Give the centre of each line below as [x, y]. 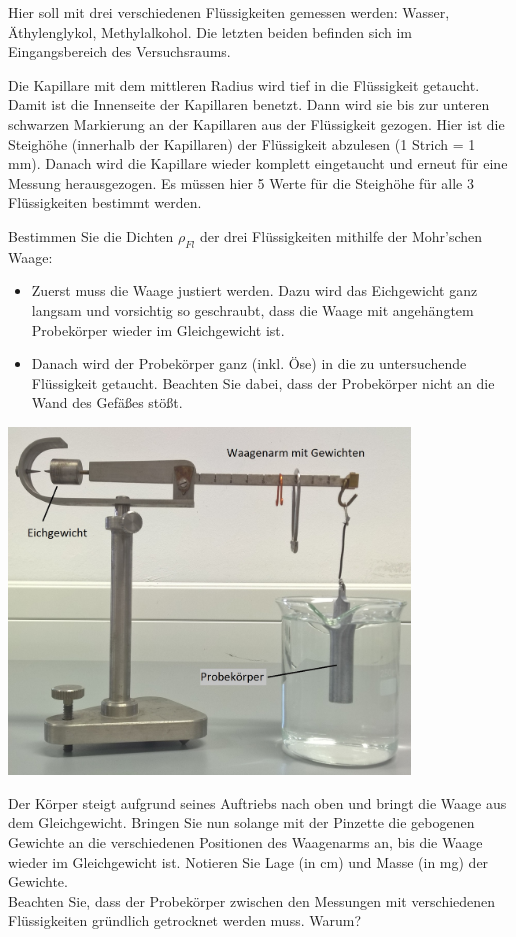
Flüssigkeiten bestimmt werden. [105, 202]
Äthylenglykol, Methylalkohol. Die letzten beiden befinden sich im [210, 31]
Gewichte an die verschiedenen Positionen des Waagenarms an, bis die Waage [245, 842]
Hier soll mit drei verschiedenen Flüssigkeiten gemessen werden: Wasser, [229, 12]
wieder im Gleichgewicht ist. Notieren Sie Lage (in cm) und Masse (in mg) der [248, 861]
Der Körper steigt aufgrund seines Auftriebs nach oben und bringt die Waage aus [257, 802]
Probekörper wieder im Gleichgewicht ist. [158, 329]
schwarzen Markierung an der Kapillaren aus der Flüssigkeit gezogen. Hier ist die [256, 123]
